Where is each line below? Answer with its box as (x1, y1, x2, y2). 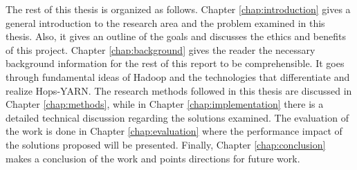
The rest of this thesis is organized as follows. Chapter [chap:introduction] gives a (6, 2, 351, 16)
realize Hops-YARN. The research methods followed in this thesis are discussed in (6, 83, 352, 97)
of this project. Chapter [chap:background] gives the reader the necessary (6, 42, 315, 57)
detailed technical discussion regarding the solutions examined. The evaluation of (6, 110, 349, 124)
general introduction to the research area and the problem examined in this (6, 15, 325, 30)
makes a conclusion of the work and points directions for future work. (6, 151, 300, 165)
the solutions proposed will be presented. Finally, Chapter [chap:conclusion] (6, 137, 326, 151)
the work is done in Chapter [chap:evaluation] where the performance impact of (6, 124, 342, 138)
